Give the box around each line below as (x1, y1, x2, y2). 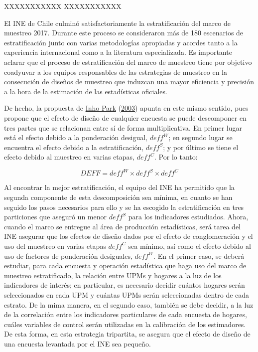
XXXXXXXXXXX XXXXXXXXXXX (4, 1, 122, 11)
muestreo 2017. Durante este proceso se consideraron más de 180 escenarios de (4, 27, 244, 38)
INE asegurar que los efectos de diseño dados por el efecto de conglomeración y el (4, 231, 253, 241)
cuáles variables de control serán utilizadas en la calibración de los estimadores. (4, 319, 246, 329)
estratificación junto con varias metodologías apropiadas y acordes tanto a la (4, 37, 238, 47)
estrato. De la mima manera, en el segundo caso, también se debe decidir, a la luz (4, 299, 254, 310)
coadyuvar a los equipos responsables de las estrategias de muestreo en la (4, 66, 228, 77)
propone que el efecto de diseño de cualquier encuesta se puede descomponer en (4, 112, 247, 123)
